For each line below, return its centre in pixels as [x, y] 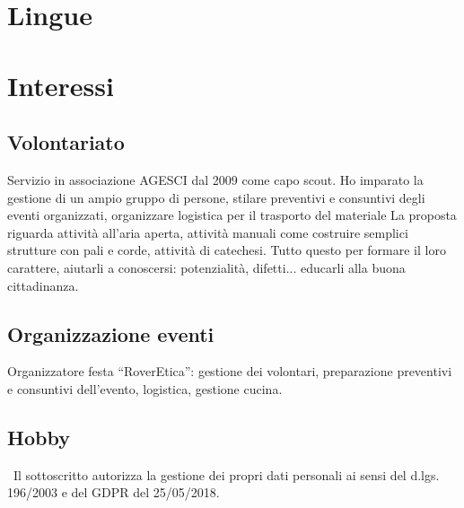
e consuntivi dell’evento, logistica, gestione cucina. [145, 388]
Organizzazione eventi [111, 333]
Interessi [61, 85]
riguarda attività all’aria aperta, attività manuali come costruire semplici [208, 232]
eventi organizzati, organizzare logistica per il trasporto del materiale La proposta [232, 215]
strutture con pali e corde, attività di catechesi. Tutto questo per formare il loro [227, 250]
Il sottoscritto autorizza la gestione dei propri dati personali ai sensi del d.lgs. [226, 474]
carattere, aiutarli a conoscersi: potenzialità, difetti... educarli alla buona [206, 267]
